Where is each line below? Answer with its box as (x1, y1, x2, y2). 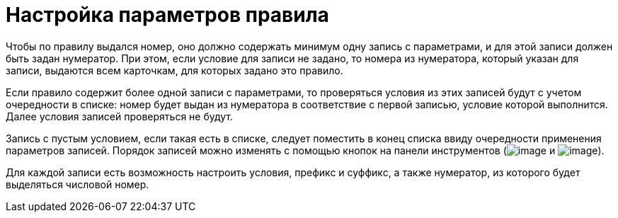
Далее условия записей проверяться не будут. (6, 110, 234, 122)
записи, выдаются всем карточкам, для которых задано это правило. (6, 64, 343, 76)
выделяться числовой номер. (6, 178, 149, 190)
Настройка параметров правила (6, 3, 329, 27)
